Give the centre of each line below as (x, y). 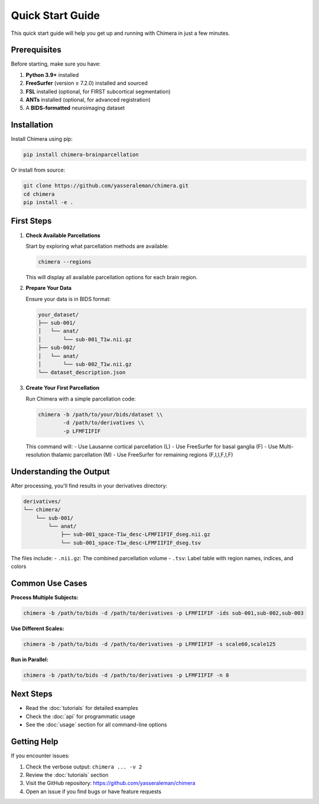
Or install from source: (38, 170)
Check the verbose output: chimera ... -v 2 (84, 767)
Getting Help (35, 742)
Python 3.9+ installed (52, 75)
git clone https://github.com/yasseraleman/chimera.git (106, 186)
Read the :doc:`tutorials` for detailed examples (82, 708)
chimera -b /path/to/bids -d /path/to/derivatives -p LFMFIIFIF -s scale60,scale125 (149, 644)
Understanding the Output (61, 471)
